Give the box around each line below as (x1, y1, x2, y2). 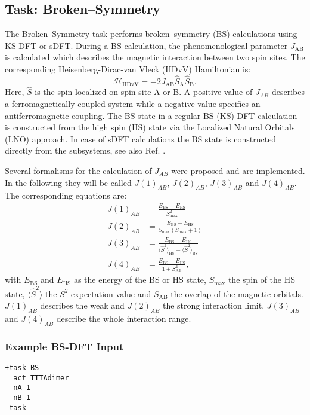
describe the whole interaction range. (56, 312, 191, 324)
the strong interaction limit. (162, 299, 265, 312)
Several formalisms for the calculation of (5, 164, 152, 177)
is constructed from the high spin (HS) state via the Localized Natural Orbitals (5, 121, 295, 133)
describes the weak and (40, 299, 125, 312)
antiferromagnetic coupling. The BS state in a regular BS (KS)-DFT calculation (5, 109, 297, 121)
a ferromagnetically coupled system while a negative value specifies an (5, 97, 261, 110)
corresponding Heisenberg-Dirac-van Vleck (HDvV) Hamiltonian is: (5, 62, 251, 75)
